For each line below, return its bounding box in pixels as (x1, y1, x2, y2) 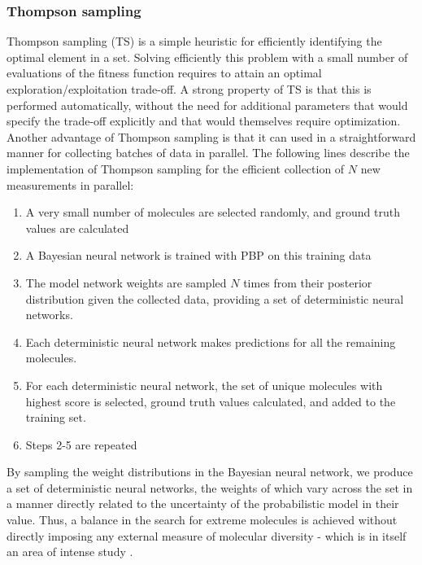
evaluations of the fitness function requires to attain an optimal (7, 64, 322, 81)
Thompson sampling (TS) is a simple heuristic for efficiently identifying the (7, 33, 382, 50)
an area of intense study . (7, 543, 133, 560)
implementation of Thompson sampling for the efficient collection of (7, 160, 345, 177)
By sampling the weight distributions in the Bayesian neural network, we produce (7, 463, 413, 480)
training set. (25, 409, 86, 426)
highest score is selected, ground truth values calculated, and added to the (25, 392, 396, 410)
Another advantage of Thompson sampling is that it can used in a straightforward (7, 128, 416, 145)
